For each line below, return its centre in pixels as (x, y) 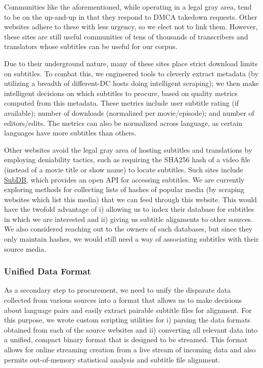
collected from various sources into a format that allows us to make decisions (123, 300)
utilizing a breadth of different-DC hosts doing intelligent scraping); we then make (131, 83)
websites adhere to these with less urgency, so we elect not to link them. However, (131, 27)
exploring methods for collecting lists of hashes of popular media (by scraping (124, 189)
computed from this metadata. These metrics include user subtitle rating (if (122, 103)
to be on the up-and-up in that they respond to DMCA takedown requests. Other (131, 16)
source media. (25, 248)
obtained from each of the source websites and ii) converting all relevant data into (131, 329)
